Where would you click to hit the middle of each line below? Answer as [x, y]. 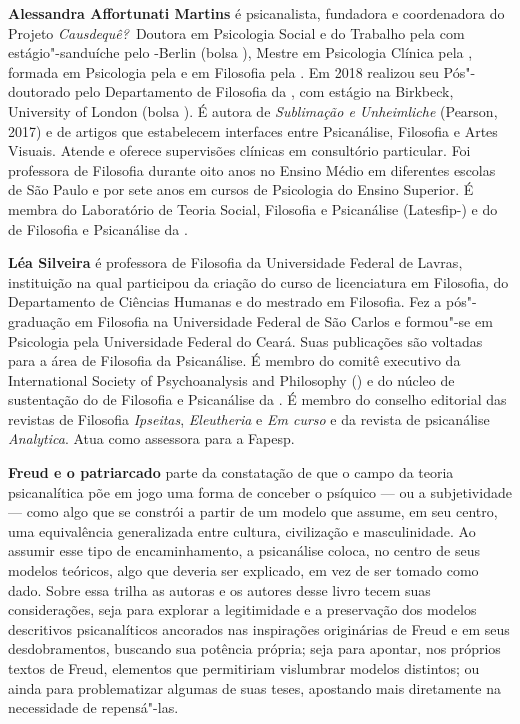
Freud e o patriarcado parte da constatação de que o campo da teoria [231, 472]
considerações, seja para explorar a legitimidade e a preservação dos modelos [242, 609]
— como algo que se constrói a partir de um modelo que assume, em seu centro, [253, 511]
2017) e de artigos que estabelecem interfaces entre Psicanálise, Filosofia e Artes [253, 130]
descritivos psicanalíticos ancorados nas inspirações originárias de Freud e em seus [259, 628]
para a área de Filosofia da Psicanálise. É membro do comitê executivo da [234, 360]
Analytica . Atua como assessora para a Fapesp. [151, 438]
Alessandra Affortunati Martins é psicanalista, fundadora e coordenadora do [256, 13]
